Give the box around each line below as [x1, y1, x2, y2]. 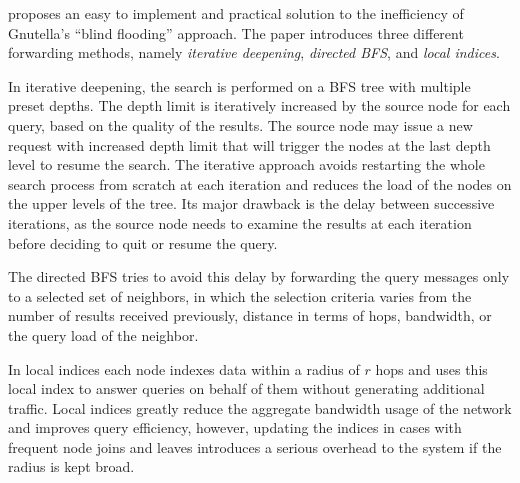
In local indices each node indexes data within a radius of [8, 358, 360, 379]
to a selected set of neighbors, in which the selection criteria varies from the [8, 285, 472, 306]
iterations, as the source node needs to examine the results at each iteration [8, 212, 472, 233]
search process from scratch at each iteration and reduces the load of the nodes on [8, 173, 512, 194]
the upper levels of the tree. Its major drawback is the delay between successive [8, 193, 495, 214]
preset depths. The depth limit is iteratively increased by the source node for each [8, 95, 511, 116]
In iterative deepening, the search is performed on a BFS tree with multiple [8, 75, 471, 96]
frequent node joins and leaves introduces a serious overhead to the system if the [8, 436, 502, 457]
